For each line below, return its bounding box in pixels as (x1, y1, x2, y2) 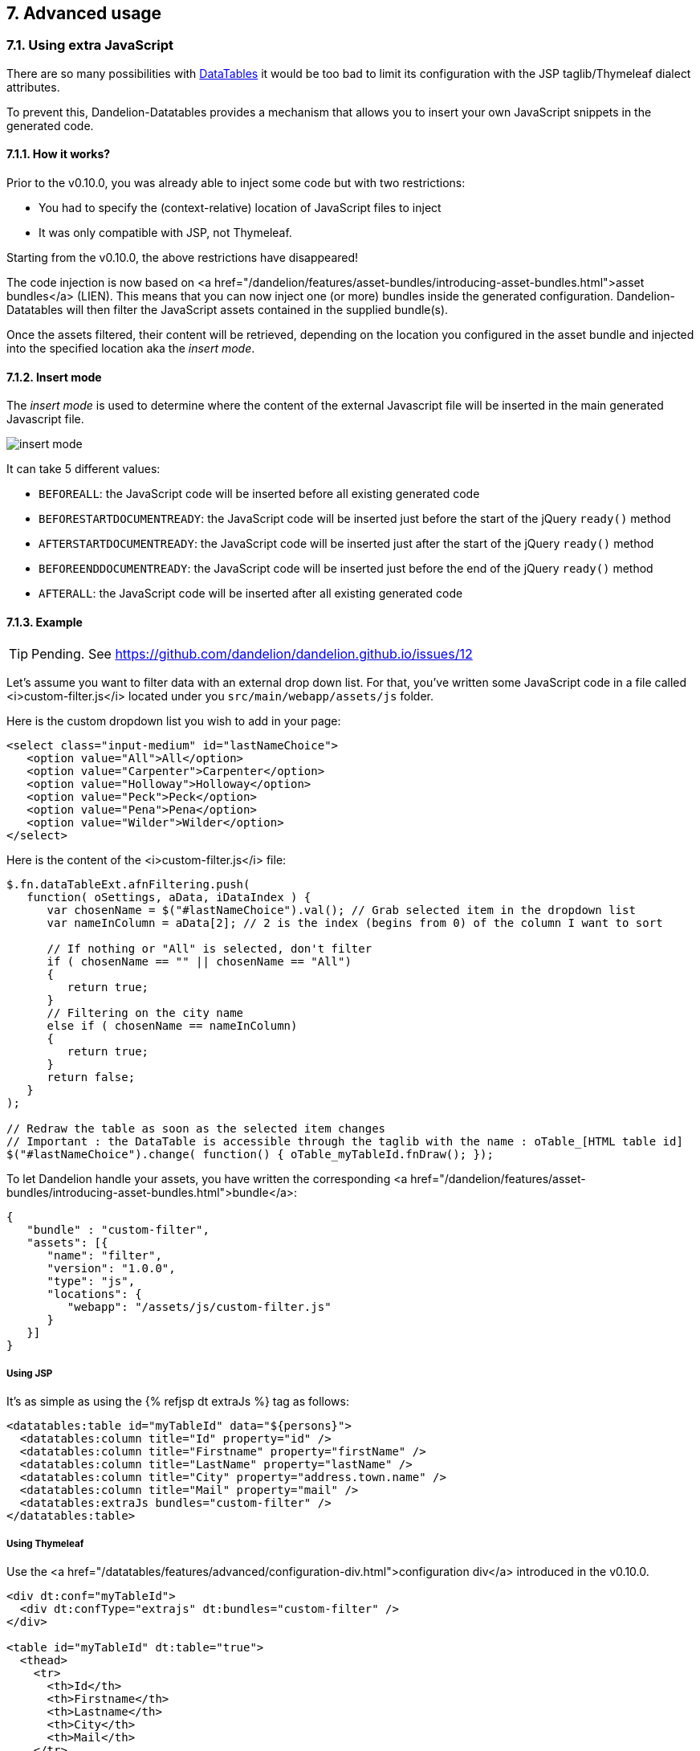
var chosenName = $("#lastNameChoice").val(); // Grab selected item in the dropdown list (47, 904, 636, 917)
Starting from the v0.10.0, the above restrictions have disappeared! (6, 251, 359, 265)
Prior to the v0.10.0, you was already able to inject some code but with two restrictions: (6, 176, 466, 190)
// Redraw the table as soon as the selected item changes (6, 1122, 386, 1136)
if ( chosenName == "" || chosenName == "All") (47, 955, 352, 969)
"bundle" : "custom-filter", (26, 1223, 210, 1237)
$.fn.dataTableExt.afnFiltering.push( (6, 878, 250, 892)
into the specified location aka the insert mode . (6, 341, 255, 356)
